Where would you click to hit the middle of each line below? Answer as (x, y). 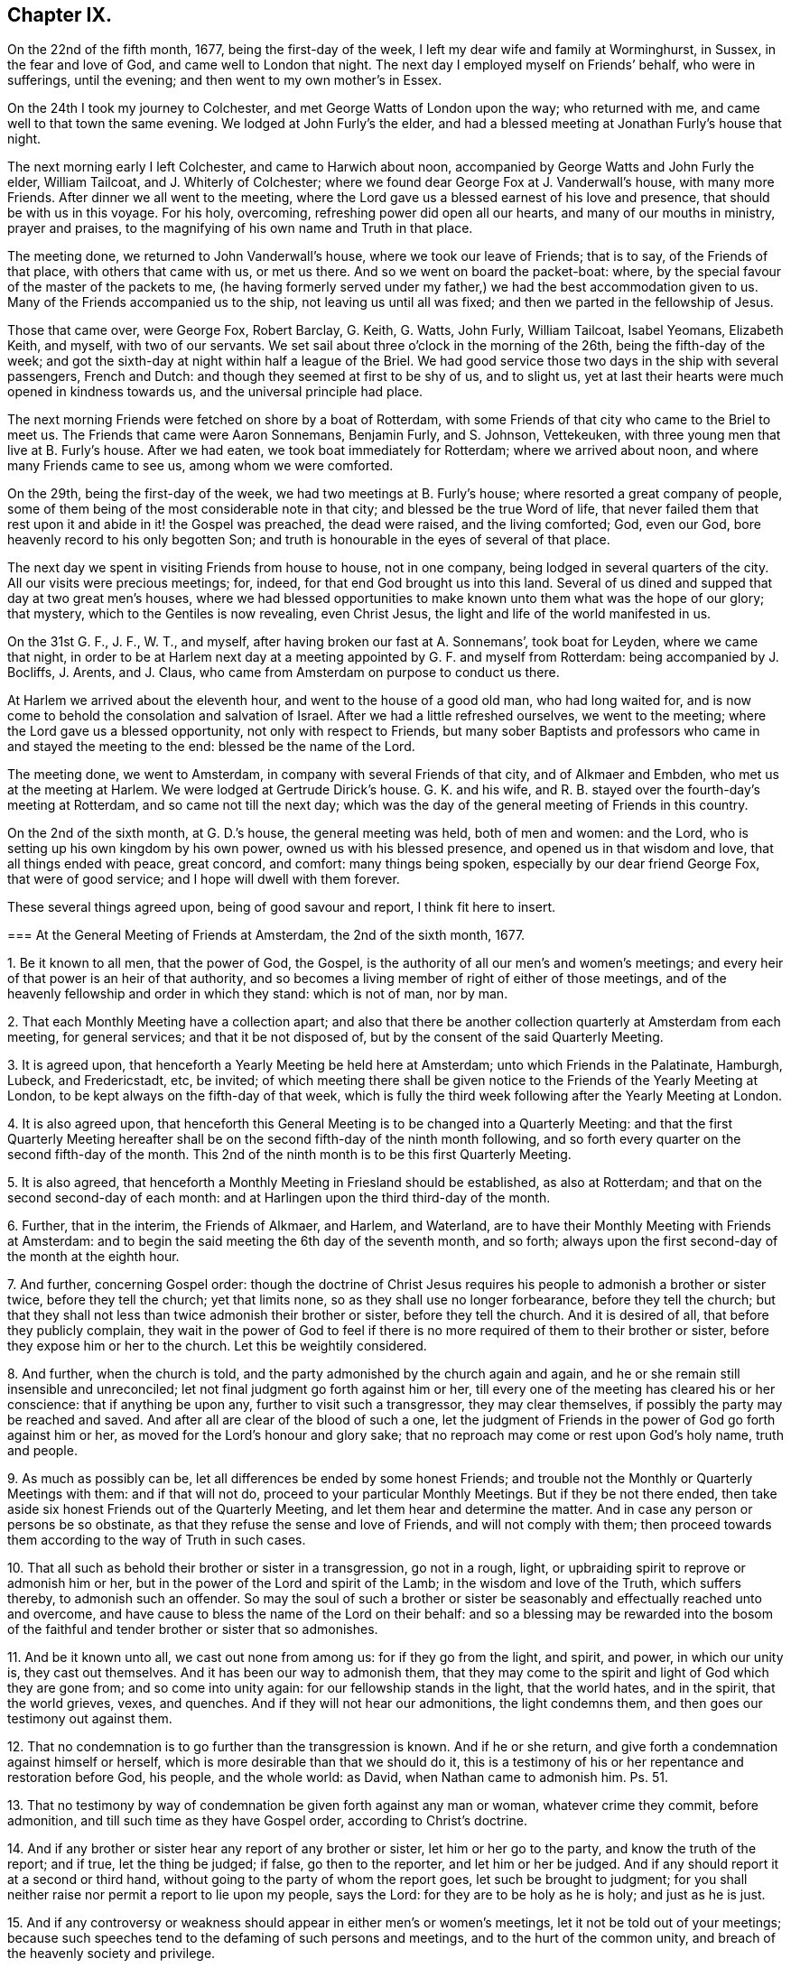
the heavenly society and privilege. (112, 1954)
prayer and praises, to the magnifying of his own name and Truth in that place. (240, 228)
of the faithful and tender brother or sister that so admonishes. (193, 1629)
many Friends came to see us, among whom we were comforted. (200, 466)
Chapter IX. (60, 15)
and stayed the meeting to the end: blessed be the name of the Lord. (211, 747)
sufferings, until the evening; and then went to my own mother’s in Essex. (225, 80)
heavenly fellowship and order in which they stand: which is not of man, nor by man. (258, 994)
